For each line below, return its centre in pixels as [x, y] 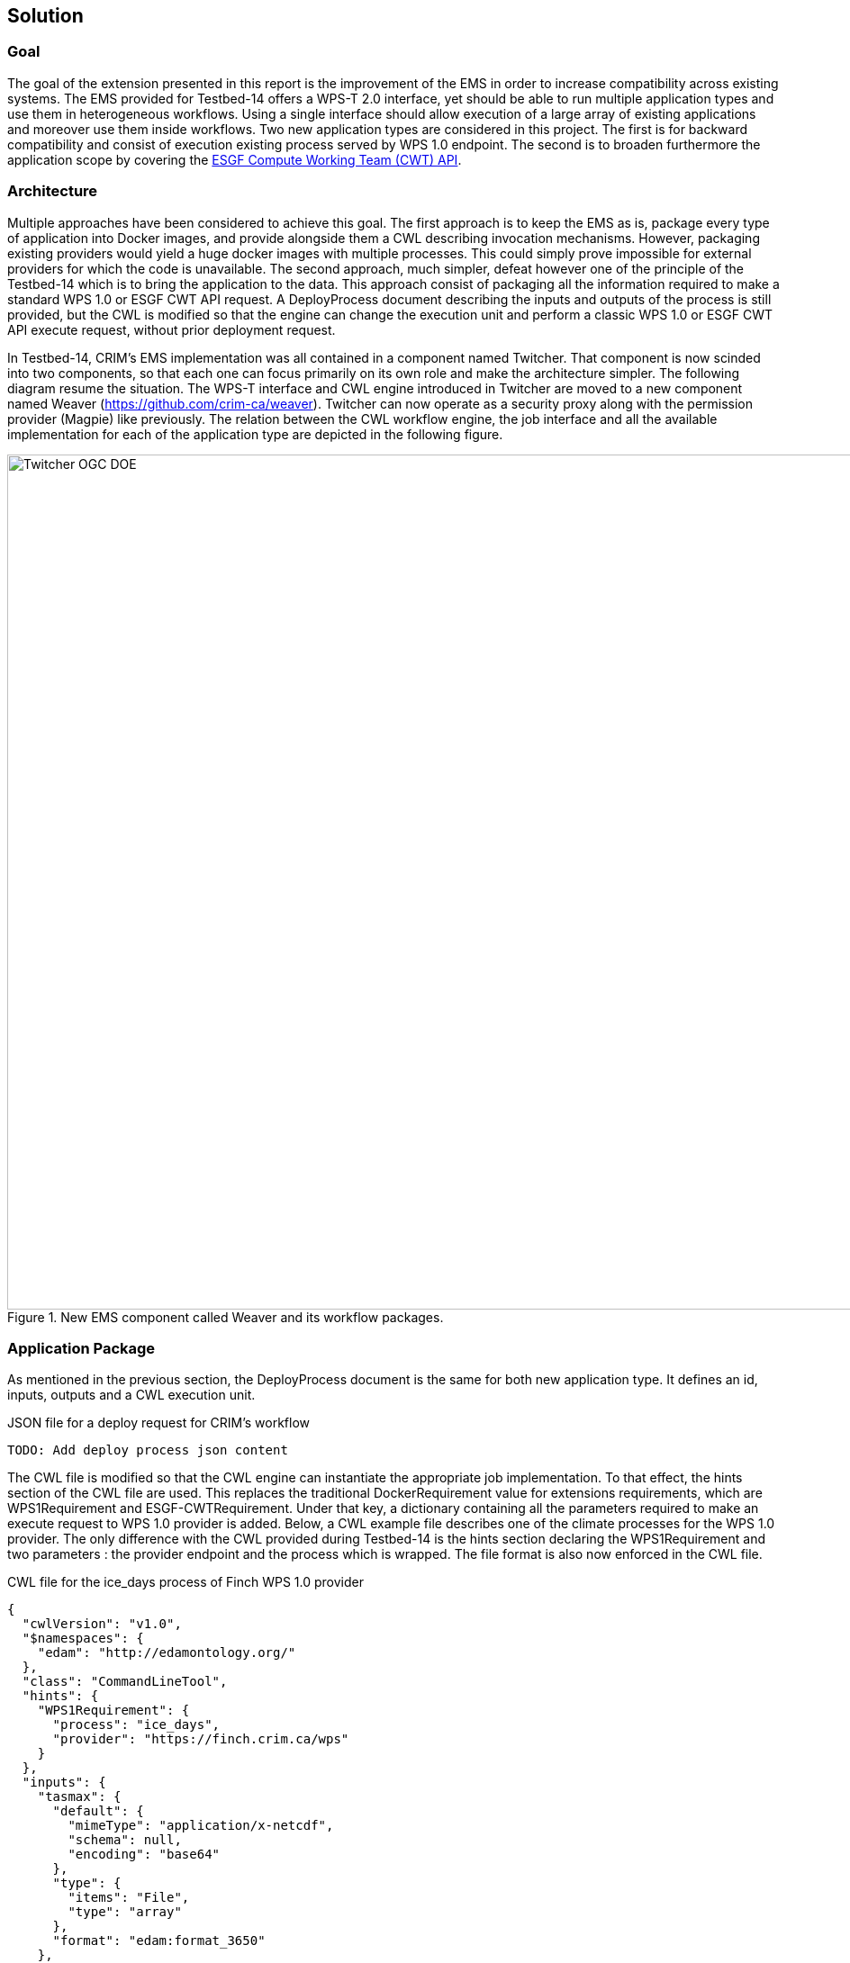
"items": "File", [129, 1898]
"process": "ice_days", [136, 1725]
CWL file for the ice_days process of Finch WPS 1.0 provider [185, 1582]
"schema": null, [125, 1840]
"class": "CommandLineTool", [125, 1682]
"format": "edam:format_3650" [159, 1941]
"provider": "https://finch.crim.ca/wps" [201, 1739]
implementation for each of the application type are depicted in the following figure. [255, 434]
